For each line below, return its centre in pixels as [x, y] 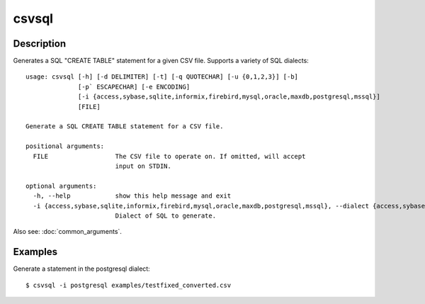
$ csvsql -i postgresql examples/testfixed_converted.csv [129, 285]
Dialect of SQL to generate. [165, 215]
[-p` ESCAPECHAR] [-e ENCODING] [134, 86]
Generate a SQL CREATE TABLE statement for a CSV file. [125, 126]
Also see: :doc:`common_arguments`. [67, 232]
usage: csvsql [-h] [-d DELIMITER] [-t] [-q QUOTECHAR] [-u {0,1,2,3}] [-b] [162, 77]
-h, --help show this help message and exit [132, 196]
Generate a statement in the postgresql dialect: [81, 269]
